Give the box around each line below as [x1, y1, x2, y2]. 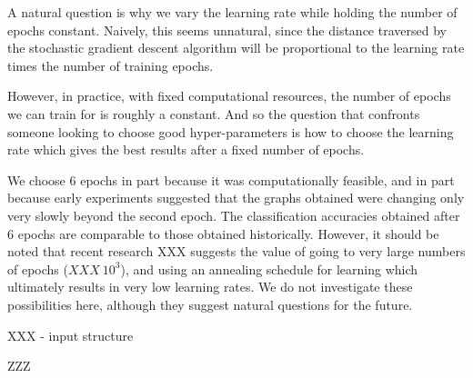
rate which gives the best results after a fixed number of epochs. [7, 140, 365, 159]
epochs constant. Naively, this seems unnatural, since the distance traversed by [7, 20, 447, 39]
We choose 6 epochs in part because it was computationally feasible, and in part [7, 170, 455, 189]
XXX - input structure [7, 325, 134, 344]
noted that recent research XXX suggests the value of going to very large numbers [7, 242, 466, 261]
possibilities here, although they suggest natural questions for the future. [7, 294, 413, 313]
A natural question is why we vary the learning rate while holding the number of [7, 3, 458, 21]
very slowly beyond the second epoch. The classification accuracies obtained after [7, 205, 460, 224]
